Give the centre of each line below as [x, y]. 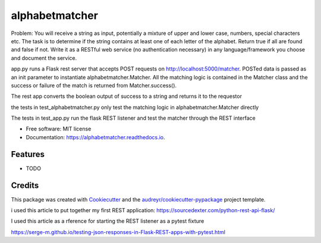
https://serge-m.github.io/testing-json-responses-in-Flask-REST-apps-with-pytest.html [118, 232]
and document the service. [44, 58]
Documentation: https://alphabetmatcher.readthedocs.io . [96, 137]
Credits [25, 185]
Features [28, 154]
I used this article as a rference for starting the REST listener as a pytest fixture [108, 221]
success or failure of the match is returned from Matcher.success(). [94, 85]
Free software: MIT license [59, 129]
